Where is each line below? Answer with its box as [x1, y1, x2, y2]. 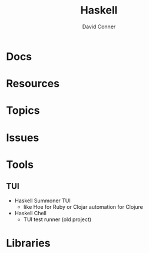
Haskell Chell [14, 209, 47, 216]
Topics [6, 104, 40, 117]
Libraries [6, 236, 51, 249]
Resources [6, 77, 60, 90]
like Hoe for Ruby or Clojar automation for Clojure [23, 203, 143, 210]
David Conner [82, 23, 116, 30]
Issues [6, 131, 39, 144]
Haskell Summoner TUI [14, 197, 71, 204]
